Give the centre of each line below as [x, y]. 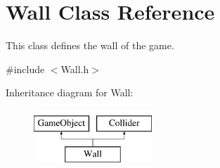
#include [25, 69]
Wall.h [75, 69]
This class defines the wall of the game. [90, 45]
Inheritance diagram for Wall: [70, 92]
